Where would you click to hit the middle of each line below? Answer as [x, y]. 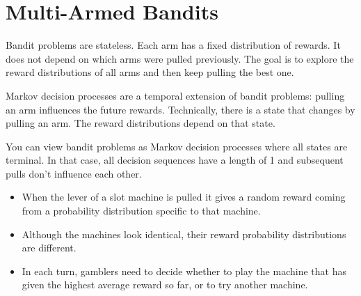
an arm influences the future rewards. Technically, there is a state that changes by [180, 109]
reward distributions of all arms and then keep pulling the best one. [150, 72]
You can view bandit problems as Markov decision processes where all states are [177, 146]
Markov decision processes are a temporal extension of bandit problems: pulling [175, 95]
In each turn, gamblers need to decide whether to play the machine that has [184, 271]
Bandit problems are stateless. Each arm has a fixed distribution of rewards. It [173, 45]
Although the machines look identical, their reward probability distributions [184, 234]
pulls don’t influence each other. [74, 173]
